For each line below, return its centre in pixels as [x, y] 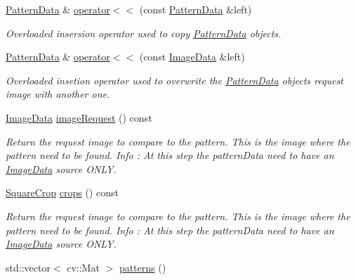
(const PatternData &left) [196, 9]
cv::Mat [83, 267]
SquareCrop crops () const [62, 192]
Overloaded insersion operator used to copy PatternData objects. [144, 33]
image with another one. [58, 94]
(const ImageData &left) [192, 57]
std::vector [28, 267]
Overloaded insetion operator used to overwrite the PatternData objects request [174, 80]
